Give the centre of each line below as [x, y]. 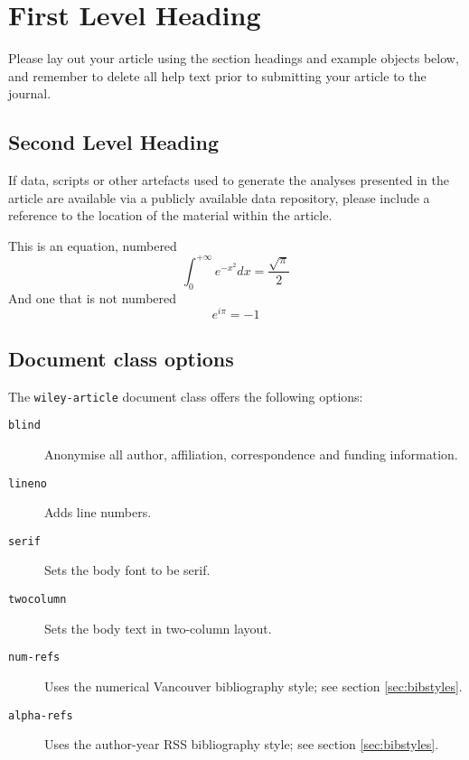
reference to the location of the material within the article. [170, 215]
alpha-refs [41, 715]
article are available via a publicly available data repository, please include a [219, 197]
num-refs [34, 658]
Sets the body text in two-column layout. [158, 628]
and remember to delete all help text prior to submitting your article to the [217, 75]
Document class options [121, 358]
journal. [30, 93]
